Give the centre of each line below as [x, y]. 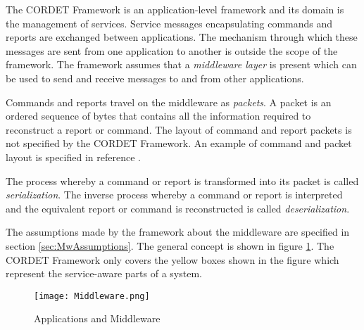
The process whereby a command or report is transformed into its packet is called [182, 180]
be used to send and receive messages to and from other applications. [155, 78]
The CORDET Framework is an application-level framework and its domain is [175, 9]
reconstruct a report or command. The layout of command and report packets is [179, 129]
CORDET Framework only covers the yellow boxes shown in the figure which [172, 259]
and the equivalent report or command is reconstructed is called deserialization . [178, 208]
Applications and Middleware [97, 318]
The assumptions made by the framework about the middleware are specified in [178, 232]
